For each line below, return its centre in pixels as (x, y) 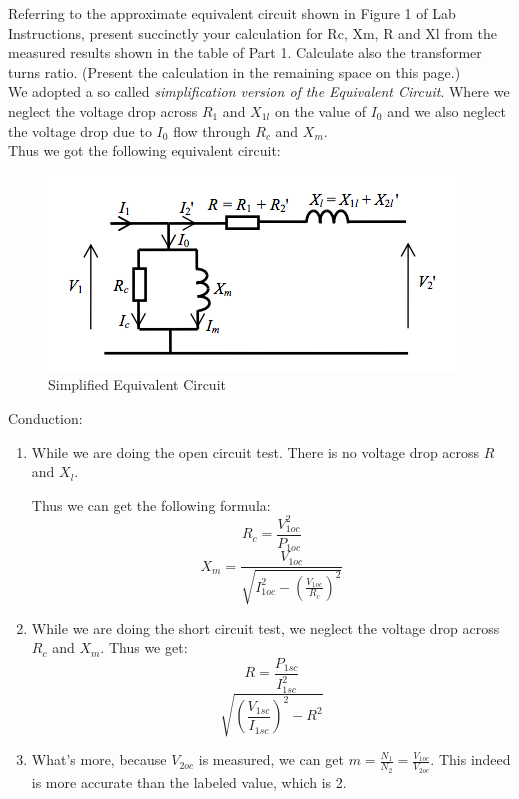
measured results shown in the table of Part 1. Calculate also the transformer (245, 52)
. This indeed (470, 759)
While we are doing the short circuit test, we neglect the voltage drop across (265, 627)
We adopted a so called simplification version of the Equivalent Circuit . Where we (259, 91)
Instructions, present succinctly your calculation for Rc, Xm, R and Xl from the (252, 32)
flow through (212, 130)
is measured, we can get (271, 759)
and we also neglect (446, 110)
